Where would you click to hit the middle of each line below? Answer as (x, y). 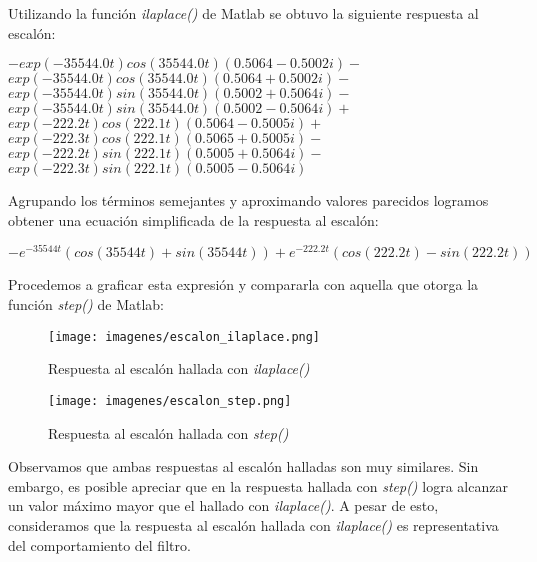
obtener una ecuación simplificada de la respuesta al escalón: (193, 219)
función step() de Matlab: (86, 304)
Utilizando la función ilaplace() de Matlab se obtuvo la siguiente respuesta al (243, 13)
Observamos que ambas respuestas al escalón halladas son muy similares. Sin (243, 466)
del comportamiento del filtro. (99, 544)
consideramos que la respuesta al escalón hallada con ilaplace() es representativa (253, 524)
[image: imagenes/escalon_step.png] (170, 400)
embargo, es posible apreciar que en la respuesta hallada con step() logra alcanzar (258, 485)
